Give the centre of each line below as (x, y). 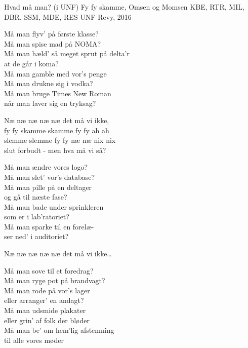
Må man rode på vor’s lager (47, 290)
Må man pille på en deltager (48, 187)
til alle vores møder (34, 340)
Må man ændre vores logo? (46, 167)
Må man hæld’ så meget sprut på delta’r (67, 53)
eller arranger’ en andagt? (44, 300)
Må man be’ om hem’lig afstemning (59, 330)
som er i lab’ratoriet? (37, 217)
